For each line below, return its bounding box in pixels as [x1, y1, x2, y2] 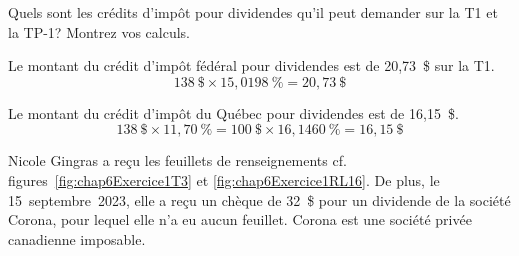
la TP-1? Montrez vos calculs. [8, 21, 190, 42]
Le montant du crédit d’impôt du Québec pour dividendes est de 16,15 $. [8, 102, 459, 123]
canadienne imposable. [8, 228, 146, 249]
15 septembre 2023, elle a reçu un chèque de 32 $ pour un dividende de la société [8, 189, 511, 210]
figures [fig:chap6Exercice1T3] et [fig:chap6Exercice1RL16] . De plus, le [8, 169, 440, 190]
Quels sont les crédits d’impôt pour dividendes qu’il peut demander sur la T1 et [8, 2, 498, 22]
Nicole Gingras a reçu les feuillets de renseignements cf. [8, 150, 347, 171]
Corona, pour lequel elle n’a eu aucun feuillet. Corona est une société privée [8, 209, 472, 230]
